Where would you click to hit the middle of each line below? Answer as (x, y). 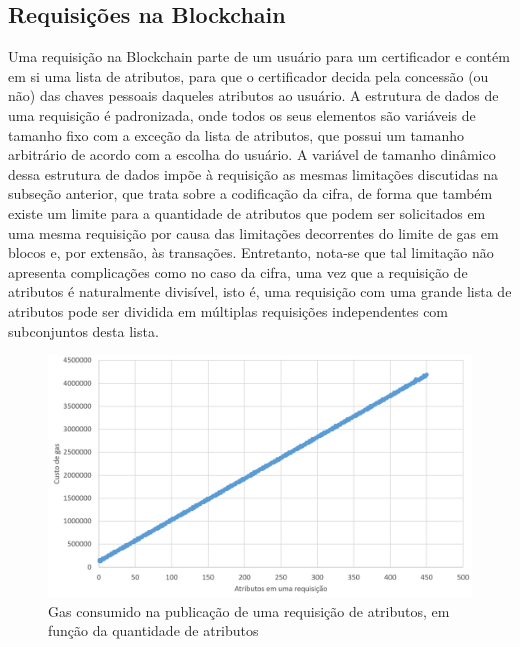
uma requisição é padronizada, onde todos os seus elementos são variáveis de (242, 114)
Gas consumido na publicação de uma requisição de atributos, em (249, 610)
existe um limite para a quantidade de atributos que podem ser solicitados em (247, 212)
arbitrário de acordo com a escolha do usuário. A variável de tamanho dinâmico (252, 154)
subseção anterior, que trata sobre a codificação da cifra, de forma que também (250, 193)
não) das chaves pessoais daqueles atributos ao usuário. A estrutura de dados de (253, 95)
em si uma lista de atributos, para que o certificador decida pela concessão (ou (248, 75)
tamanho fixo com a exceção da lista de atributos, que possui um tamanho (236, 134)
